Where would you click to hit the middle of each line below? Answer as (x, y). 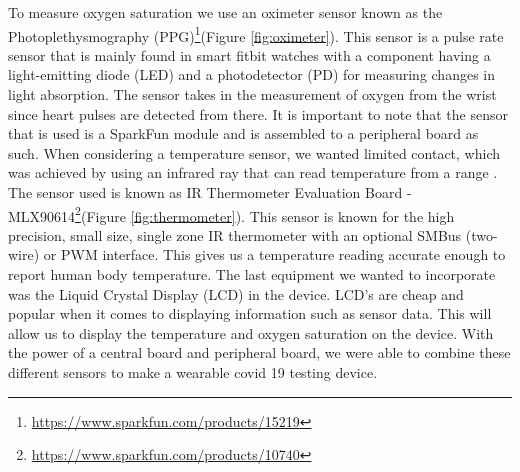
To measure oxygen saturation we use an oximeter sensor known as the (225, 12)
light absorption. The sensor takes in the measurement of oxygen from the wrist (252, 94)
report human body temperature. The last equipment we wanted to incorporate (252, 274)
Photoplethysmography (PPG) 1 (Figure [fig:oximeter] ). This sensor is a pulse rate (256, 34)
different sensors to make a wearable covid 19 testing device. (193, 372)
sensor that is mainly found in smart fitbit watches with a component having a (249, 54)
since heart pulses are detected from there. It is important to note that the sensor (258, 113)
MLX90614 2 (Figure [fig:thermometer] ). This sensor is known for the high (231, 214)
